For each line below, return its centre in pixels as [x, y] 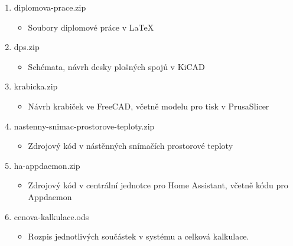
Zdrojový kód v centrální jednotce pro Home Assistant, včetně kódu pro [158, 185]
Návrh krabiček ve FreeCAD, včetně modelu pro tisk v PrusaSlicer [149, 106]
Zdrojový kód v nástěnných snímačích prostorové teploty [131, 146]
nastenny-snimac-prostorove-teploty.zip [84, 126]
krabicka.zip [36, 86]
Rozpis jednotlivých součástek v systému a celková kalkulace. [139, 236]
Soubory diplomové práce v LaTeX [91, 27]
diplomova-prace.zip [50, 7]
